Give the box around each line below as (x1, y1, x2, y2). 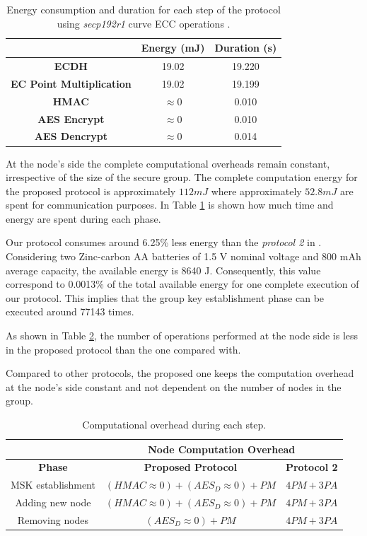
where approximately (211, 183, 302, 198)
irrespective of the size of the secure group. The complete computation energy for (6, 170, 358, 185)
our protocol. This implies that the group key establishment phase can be (6, 290, 325, 305)
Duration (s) (214, 40, 277, 55)
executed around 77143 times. (6, 304, 134, 319)
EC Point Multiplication (11, 76, 132, 91)
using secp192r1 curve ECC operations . (57, 16, 231, 30)
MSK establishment (11, 477, 95, 492)
